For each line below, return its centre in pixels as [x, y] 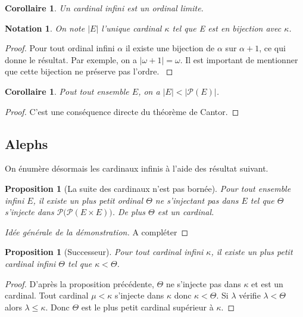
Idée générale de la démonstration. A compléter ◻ [97, 231]
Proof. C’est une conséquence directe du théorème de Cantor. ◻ [122, 111]
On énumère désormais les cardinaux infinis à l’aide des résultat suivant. [137, 168]
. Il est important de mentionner [239, 59]
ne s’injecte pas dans [203, 283]
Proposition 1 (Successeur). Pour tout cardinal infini [104, 252]
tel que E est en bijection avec [227, 28]
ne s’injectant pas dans [197, 200]
